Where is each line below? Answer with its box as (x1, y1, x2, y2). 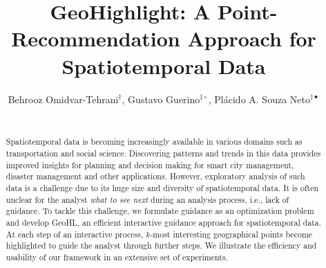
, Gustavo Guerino (122, 91, 200, 106)
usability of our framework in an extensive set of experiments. (6, 251, 228, 263)
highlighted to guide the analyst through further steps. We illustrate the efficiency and (6, 240, 317, 251)
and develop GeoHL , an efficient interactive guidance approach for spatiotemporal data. (6, 217, 322, 229)
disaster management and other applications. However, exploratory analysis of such (6, 170, 305, 182)
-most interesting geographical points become (150, 228, 313, 240)
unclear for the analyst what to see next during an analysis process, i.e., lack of (6, 193, 289, 205)
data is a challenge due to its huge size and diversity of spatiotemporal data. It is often (6, 182, 319, 194)
